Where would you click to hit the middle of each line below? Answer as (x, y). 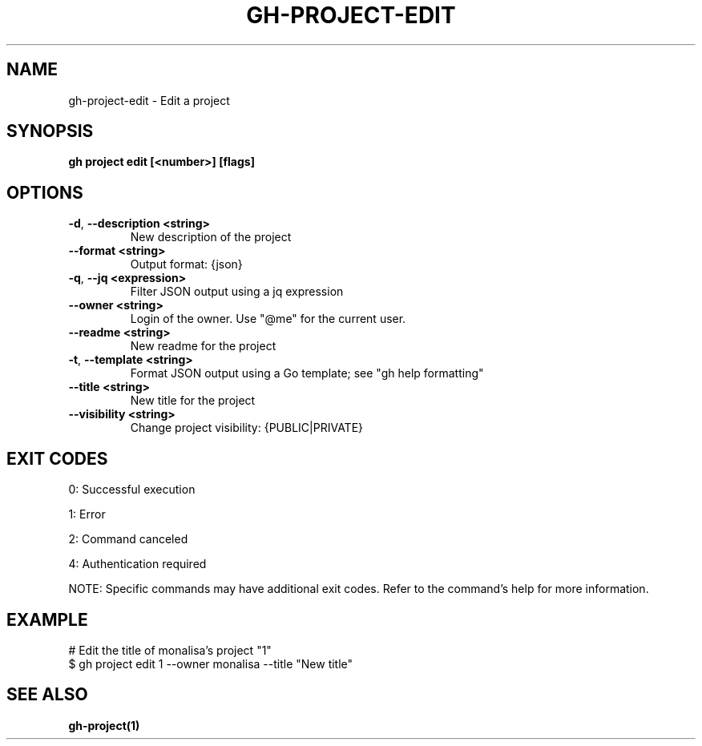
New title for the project (193, 401)
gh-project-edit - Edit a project (149, 100)
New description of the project (211, 237)
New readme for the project (203, 346)
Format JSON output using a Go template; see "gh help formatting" (307, 373)
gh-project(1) (104, 725)
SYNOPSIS (50, 131)
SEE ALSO (47, 695)
